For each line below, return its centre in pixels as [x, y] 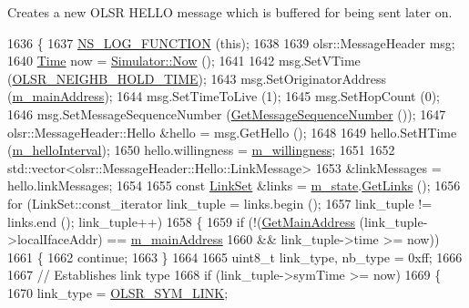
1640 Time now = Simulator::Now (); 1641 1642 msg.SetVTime [184, 61]
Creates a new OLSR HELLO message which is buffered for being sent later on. [230, 12]
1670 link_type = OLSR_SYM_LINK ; [118, 292]
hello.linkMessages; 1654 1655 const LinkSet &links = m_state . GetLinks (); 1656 [234, 185]
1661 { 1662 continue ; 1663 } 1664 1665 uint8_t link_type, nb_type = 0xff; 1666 [235, 257]
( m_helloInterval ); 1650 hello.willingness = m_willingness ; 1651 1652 [201, 150]
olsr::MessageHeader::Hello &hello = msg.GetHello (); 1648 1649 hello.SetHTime [232, 132]
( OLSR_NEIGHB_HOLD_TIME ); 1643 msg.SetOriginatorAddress [197, 78]
